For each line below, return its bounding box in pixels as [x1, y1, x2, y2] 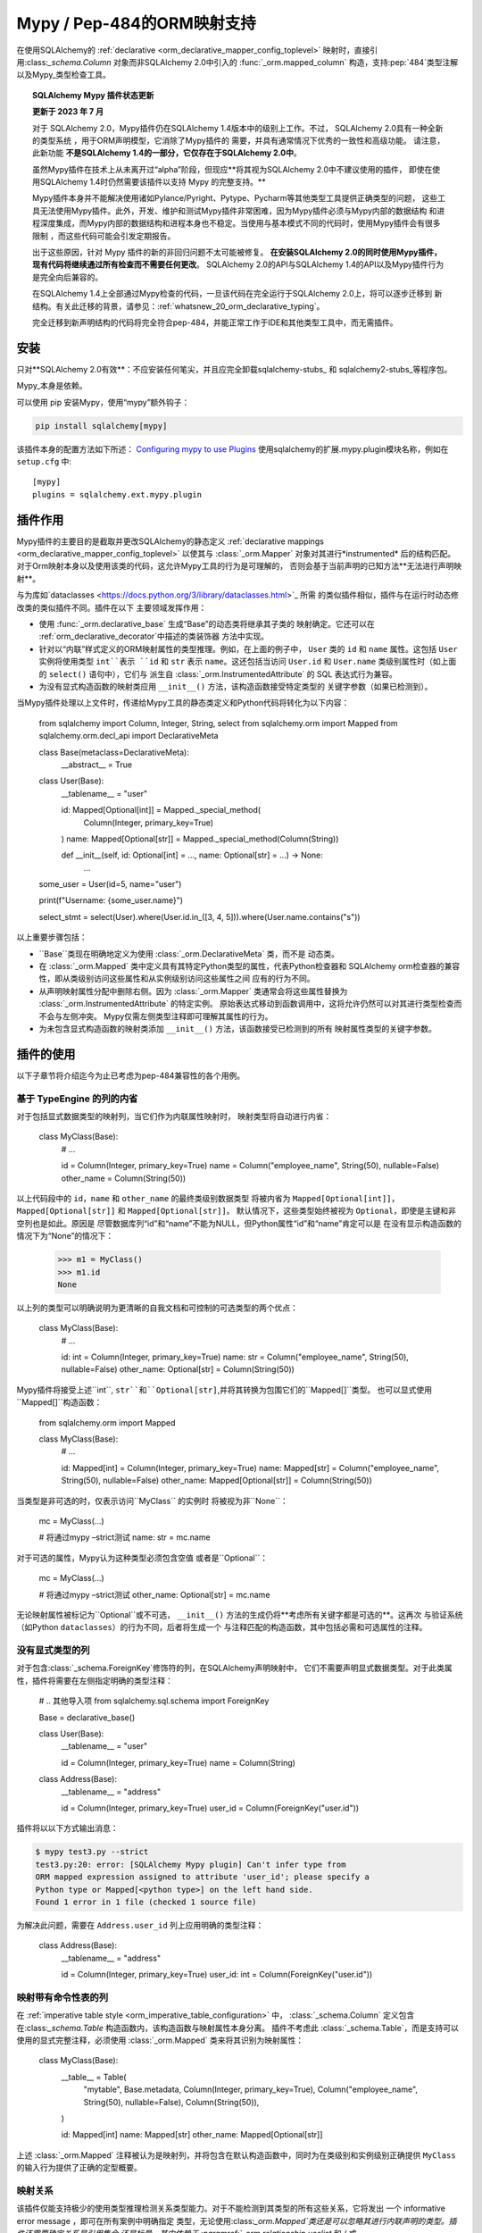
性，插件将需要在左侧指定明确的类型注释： [16, 1675, 173, 1685]
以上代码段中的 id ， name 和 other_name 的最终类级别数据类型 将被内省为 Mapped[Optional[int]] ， [16, 1192, 400, 1203]
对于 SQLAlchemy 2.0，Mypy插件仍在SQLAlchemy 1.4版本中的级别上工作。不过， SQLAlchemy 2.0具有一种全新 [32, 122, 444, 133]
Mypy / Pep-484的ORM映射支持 [16, 13, 256, 33]
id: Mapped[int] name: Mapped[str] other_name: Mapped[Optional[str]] [61, 2129, 323, 2140]
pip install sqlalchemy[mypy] [35, 421, 168, 431]
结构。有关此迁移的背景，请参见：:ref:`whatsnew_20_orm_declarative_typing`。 [32, 300, 325, 312]
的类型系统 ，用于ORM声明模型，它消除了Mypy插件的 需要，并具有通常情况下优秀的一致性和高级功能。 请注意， [32, 135, 445, 146]
